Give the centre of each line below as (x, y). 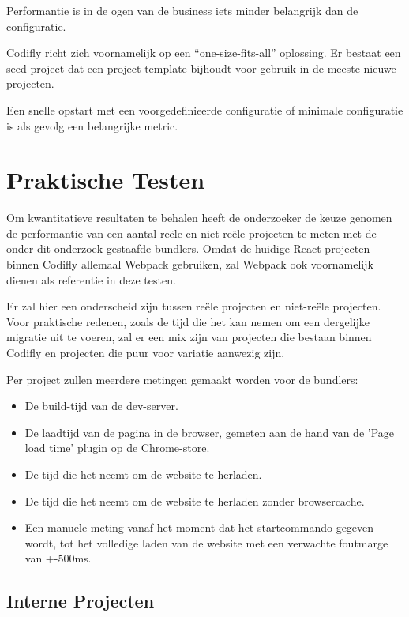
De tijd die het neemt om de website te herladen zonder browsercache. (195, 500)
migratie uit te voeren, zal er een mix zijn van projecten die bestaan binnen (189, 337)
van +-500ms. (58, 558)
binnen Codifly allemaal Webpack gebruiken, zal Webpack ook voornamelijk (190, 264)
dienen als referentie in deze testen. (91, 279)
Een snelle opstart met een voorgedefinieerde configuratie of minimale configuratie (205, 109)
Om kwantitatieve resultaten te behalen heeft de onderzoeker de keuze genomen (199, 218)
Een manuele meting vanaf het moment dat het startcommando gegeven (199, 527)
